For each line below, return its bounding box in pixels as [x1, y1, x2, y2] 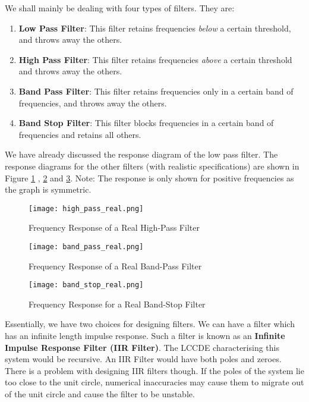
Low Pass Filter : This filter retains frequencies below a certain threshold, [18, 21, 291, 34]
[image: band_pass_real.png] [29, 242, 144, 251]
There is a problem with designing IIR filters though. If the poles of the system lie [5, 364, 304, 376]
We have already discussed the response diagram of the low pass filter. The [5, 148, 278, 161]
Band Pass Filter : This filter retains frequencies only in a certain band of [18, 84, 294, 97]
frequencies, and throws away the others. [18, 96, 167, 109]
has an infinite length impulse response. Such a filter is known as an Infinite [5, 329, 285, 342]
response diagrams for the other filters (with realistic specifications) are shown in [5, 159, 299, 172]
